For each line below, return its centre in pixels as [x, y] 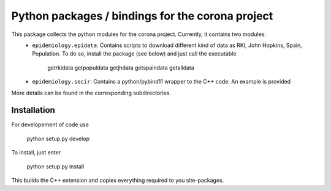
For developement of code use [50, 124]
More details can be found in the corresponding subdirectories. [91, 93]
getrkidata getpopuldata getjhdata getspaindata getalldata [121, 68]
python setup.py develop [58, 139]
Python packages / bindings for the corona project [142, 16]
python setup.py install [55, 166]
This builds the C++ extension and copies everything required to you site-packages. [118, 180]
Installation [33, 110]
